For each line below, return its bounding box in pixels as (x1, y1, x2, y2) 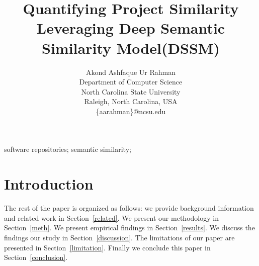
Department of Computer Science (79, 76, 183, 87)
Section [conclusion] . (4, 252, 68, 262)
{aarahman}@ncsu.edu (96, 106, 166, 116)
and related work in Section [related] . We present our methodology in (4, 212, 219, 223)
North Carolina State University (81, 86, 181, 97)
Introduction (4, 173, 94, 194)
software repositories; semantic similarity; (4, 144, 131, 154)
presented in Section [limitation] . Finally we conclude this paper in (4, 242, 211, 252)
